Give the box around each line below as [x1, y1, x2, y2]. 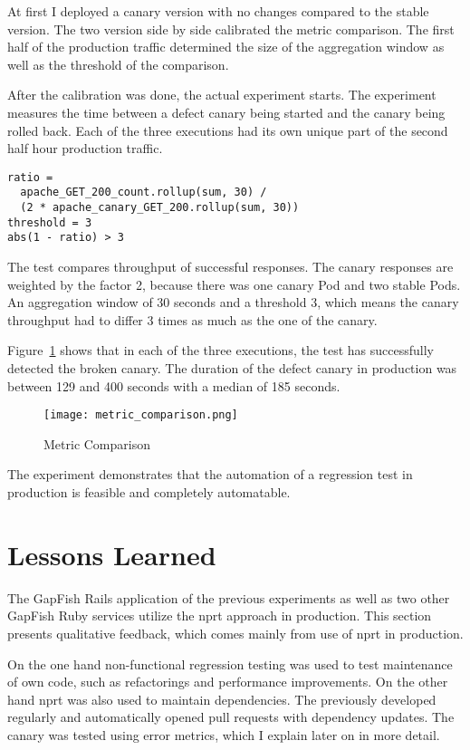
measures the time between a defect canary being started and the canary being [7, 102, 446, 121]
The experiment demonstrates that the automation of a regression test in [7, 465, 413, 484]
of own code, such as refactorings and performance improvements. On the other [7, 672, 448, 691]
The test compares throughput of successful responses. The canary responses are [7, 257, 454, 276]
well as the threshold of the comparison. [7, 54, 229, 73]
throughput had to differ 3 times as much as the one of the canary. [7, 310, 378, 329]
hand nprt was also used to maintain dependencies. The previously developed [7, 689, 436, 708]
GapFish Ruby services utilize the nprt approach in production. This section [7, 606, 432, 625]
